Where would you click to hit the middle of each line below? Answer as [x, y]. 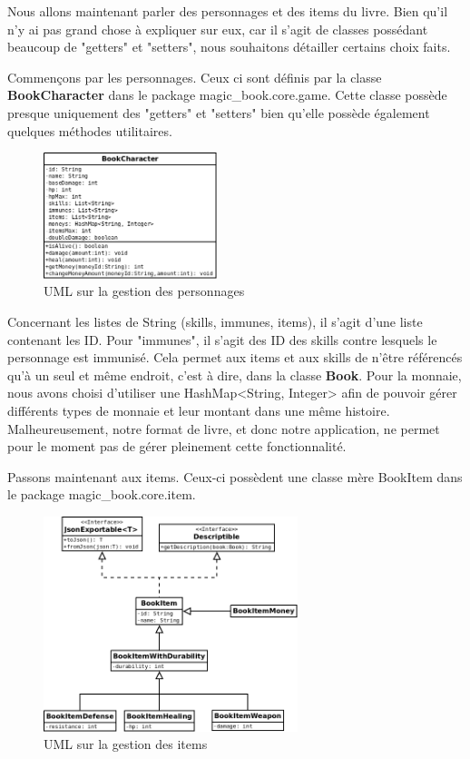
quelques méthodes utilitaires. [90, 130]
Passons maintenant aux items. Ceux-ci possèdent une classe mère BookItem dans [235, 476]
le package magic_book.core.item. [102, 494]
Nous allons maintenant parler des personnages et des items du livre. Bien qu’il [228, 11]
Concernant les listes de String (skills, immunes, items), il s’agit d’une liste [215, 321]
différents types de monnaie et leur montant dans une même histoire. [199, 410]
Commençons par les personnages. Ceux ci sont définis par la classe [195, 77]
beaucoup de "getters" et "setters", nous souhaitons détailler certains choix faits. [229, 47]
